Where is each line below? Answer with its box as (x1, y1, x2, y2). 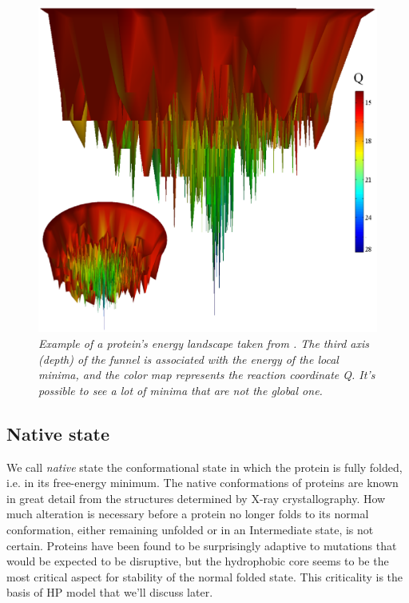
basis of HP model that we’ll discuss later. (6, 584, 213, 601)
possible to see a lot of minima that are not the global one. (38, 381, 323, 398)
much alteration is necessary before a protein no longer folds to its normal (6, 505, 369, 522)
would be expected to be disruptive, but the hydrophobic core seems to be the (6, 553, 389, 569)
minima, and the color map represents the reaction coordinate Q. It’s (38, 366, 375, 383)
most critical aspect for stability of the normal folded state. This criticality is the (6, 568, 403, 585)
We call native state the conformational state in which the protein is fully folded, (6, 458, 403, 475)
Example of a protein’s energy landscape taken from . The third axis (38, 335, 369, 351)
